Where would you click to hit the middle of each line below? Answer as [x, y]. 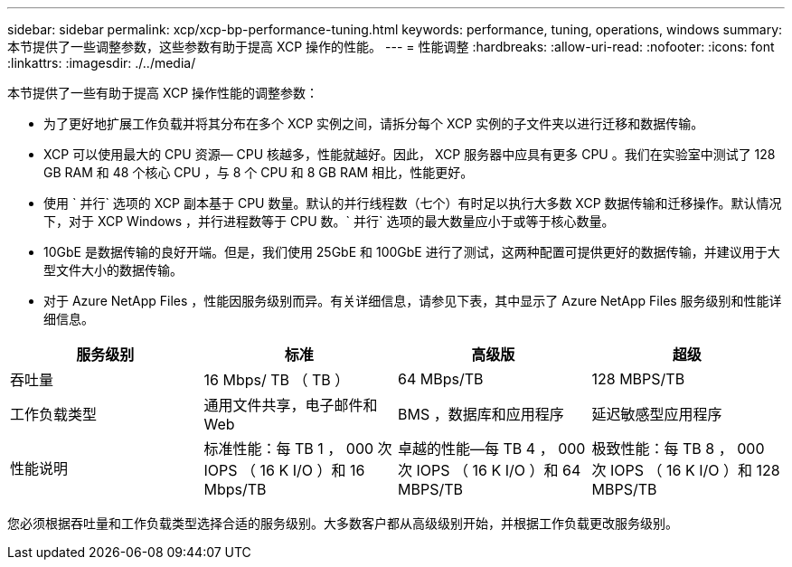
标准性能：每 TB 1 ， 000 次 [298, 449]
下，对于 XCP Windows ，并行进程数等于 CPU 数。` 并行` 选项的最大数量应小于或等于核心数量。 [329, 221]
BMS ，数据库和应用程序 [481, 414]
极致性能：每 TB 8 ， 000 [678, 449]
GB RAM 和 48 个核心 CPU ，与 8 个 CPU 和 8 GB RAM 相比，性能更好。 [259, 172]
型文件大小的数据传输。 [113, 270]
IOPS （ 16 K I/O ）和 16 [284, 470]
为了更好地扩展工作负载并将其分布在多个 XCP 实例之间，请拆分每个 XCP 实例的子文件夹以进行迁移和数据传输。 [374, 123]
